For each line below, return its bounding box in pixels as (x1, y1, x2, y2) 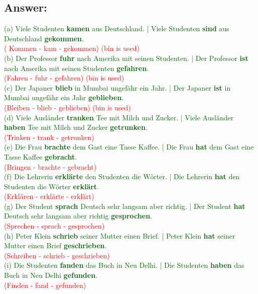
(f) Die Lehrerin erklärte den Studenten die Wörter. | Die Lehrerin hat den (4, 171, 240, 182)
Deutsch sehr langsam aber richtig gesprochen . (4, 210, 152, 221)
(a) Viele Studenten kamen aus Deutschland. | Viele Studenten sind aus (4, 23, 229, 34)
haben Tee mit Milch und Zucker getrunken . (4, 122, 148, 132)
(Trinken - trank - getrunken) (4, 131, 94, 142)
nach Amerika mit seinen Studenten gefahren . (4, 62, 149, 73)
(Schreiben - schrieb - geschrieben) (4, 250, 110, 260)
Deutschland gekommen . (4, 33, 84, 43)
